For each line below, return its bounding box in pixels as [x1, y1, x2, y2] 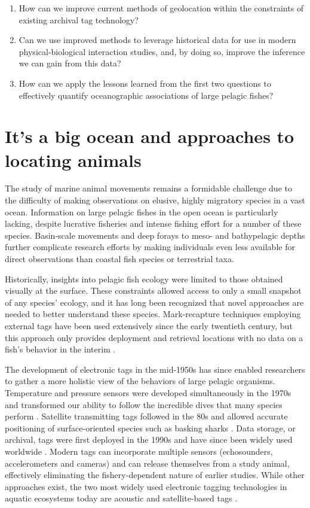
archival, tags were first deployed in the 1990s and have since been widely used [5, 433, 293, 446]
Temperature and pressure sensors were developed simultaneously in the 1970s [5, 386, 291, 399]
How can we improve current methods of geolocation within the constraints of [19, 2, 304, 14]
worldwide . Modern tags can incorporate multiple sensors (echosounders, [5, 445, 273, 457]
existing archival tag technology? [19, 13, 139, 26]
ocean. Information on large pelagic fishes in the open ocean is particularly [5, 205, 278, 218]
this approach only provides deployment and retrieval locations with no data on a [5, 331, 303, 343]
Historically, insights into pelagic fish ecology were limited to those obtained [5, 272, 283, 285]
